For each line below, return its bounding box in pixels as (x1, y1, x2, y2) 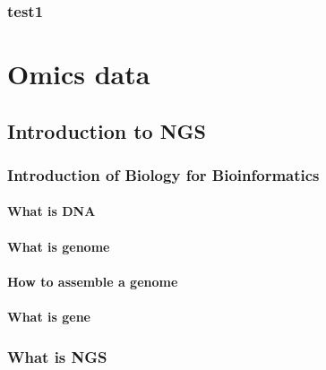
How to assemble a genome (7, 271, 178, 290)
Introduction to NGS (7, 116, 206, 144)
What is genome (7, 237, 110, 255)
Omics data (7, 56, 150, 92)
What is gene (7, 307, 90, 325)
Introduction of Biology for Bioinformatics (7, 163, 320, 185)
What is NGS (7, 345, 107, 367)
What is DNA (7, 202, 96, 220)
